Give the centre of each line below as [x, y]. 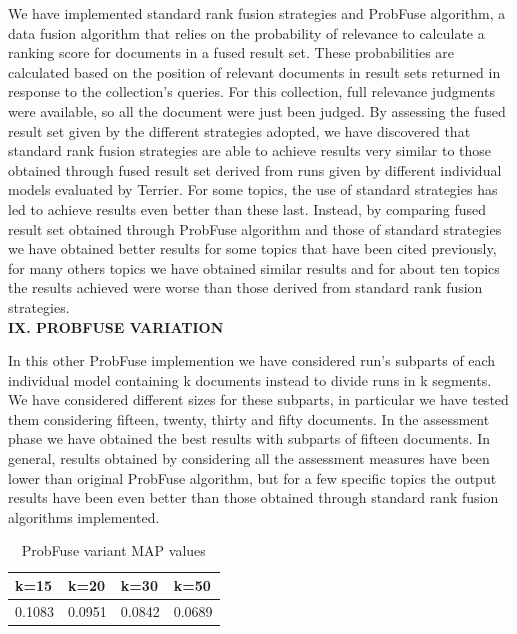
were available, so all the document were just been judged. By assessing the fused [257, 110]
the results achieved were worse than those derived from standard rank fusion [245, 287]
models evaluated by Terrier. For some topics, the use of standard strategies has [253, 189]
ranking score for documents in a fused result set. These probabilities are [231, 52]
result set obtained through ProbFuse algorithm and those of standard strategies [255, 228]
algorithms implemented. [84, 516]
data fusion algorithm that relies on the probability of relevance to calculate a [246, 32]
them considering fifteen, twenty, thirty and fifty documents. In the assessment [249, 418]
